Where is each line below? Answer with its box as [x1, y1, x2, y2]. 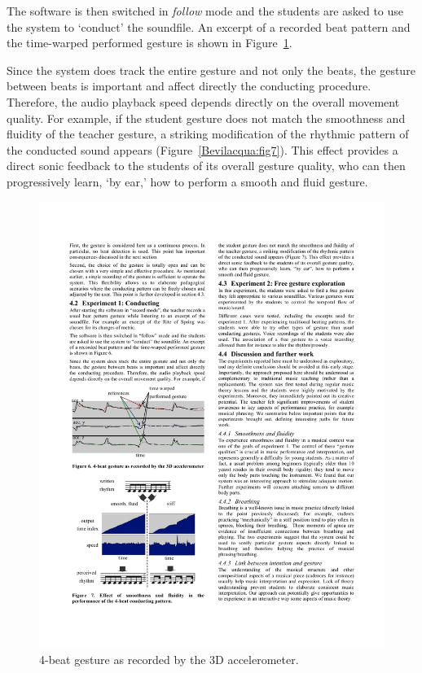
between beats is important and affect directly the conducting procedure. [7, 77, 371, 94]
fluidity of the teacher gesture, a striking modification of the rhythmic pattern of [7, 125, 409, 142]
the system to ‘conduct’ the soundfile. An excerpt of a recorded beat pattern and [7, 18, 411, 35]
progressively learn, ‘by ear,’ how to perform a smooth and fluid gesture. [7, 173, 368, 190]
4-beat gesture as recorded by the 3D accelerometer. [39, 651, 299, 668]
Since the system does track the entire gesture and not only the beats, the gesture [7, 61, 415, 78]
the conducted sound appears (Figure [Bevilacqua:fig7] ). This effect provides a [7, 141, 398, 158]
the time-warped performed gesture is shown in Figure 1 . [7, 34, 292, 51]
